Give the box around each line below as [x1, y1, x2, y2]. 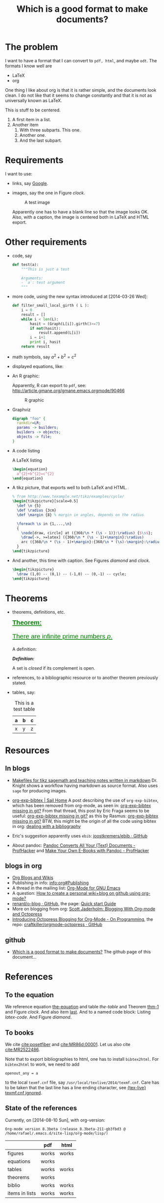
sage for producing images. [12, 787, 67, 793]
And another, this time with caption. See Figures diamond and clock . [12, 557, 150, 563]
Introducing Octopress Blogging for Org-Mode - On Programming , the [12, 916, 153, 922]
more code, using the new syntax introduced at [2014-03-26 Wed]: [12, 293, 148, 300]
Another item [12, 122, 39, 128]
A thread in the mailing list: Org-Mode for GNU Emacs [12, 885, 121, 891]
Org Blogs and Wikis [12, 875, 54, 881]
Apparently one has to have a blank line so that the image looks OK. [12, 209, 149, 214]
